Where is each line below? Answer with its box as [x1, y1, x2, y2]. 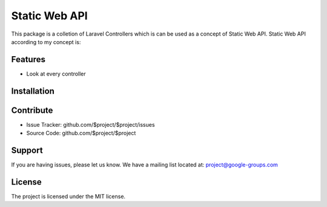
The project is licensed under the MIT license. [11, 193, 126, 200]
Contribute [11, 105, 53, 115]
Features [11, 54, 45, 65]
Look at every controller [26, 70, 86, 77]
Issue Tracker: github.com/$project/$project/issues [26, 121, 155, 128]
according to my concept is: [11, 38, 81, 45]
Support [11, 145, 43, 155]
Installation [11, 86, 54, 96]
